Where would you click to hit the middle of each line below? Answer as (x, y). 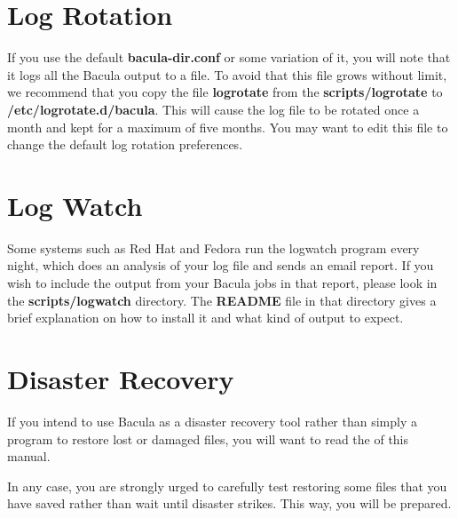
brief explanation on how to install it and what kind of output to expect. (205, 318)
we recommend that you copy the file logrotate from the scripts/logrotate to (225, 92)
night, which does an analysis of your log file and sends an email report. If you (221, 265)
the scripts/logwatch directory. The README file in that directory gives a (222, 300)
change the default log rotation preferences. (125, 144)
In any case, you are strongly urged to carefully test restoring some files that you (227, 486)
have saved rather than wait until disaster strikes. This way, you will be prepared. (229, 503)
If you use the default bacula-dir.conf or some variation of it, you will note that (229, 57)
